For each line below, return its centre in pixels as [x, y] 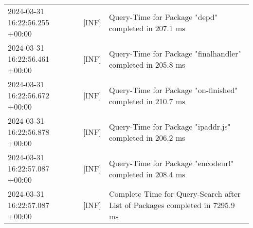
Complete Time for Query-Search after [175, 194]
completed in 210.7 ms [147, 101]
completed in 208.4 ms [147, 174]
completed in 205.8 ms [147, 64]
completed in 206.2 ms [147, 137]
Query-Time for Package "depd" [163, 17]
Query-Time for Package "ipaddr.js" [170, 126]
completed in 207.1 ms [147, 28]
